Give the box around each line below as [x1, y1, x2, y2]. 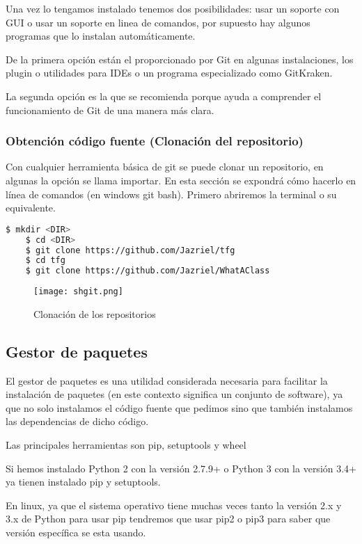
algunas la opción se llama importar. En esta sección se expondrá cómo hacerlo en [6, 173, 356, 187]
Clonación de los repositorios [33, 306, 156, 321]
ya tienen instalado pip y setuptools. [6, 474, 161, 489]
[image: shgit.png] [33, 287, 123, 297]
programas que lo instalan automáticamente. [6, 29, 196, 43]
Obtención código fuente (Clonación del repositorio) [6, 132, 304, 150]
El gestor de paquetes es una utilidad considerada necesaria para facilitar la [6, 373, 328, 387]
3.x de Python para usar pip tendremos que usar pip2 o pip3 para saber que [6, 511, 331, 526]
